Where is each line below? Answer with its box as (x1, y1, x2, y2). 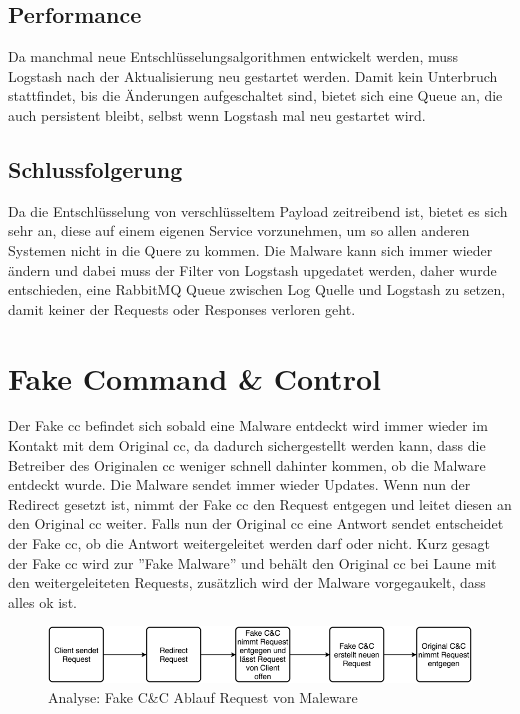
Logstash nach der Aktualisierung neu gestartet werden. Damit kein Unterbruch (8, 65, 498, 86)
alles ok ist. (8, 591, 77, 612)
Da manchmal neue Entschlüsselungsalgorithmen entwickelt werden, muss (8, 46, 459, 67)
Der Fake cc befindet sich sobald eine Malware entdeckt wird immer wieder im (8, 415, 488, 436)
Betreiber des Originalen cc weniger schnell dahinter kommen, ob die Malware (8, 454, 486, 475)
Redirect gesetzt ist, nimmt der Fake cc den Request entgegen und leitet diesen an (8, 493, 512, 514)
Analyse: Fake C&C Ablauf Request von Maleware (48, 686, 358, 707)
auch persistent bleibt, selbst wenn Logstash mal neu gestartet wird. (8, 104, 426, 125)
